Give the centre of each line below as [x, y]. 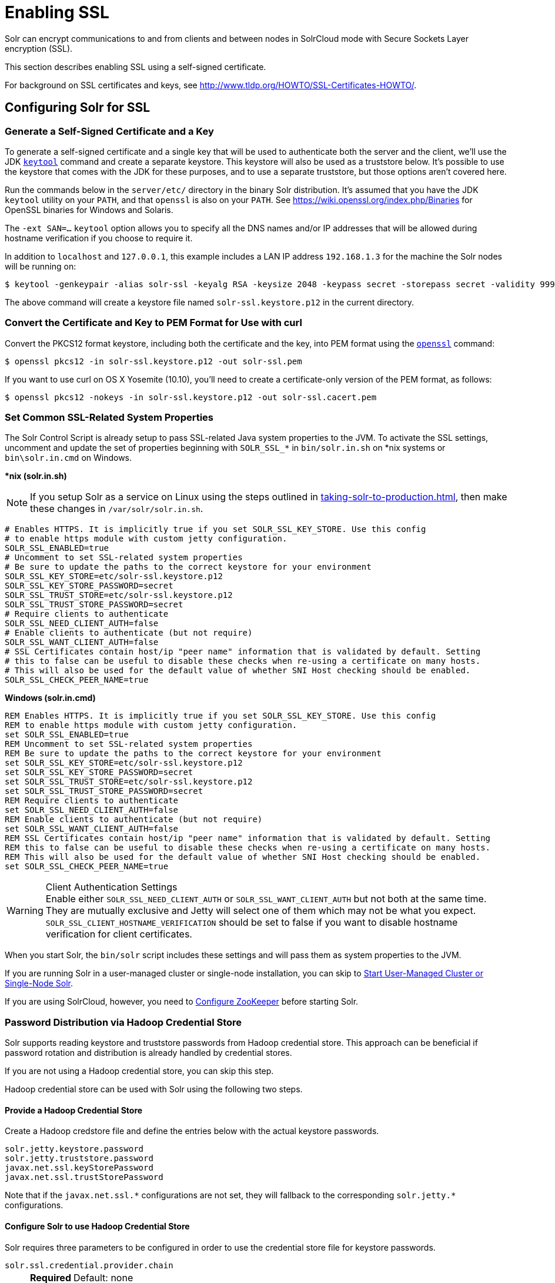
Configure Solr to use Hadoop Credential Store [97, 1227]
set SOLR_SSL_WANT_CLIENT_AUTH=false [92, 829]
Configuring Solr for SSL [78, 108]
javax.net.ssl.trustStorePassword [84, 1177]
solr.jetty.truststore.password [79, 1159]
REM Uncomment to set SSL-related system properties [129, 744]
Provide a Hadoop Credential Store [74, 1110]
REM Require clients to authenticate [92, 801]
